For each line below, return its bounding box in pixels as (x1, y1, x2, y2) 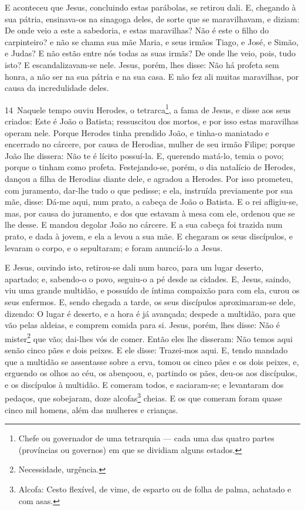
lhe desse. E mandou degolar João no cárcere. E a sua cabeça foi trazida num (5, 218, 283, 231)
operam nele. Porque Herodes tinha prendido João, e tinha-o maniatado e (5, 126, 269, 139)
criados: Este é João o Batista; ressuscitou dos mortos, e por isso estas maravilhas (5, 115, 299, 127)
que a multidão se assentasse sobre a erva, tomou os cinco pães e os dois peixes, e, (5, 355, 299, 367)
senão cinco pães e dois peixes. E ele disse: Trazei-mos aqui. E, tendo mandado (5, 343, 288, 356)
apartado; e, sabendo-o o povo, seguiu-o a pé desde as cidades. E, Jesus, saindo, (5, 272, 291, 285)
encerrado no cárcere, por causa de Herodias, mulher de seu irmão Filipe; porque (5, 138, 295, 150)
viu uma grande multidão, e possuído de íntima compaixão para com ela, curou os (5, 284, 300, 296)
